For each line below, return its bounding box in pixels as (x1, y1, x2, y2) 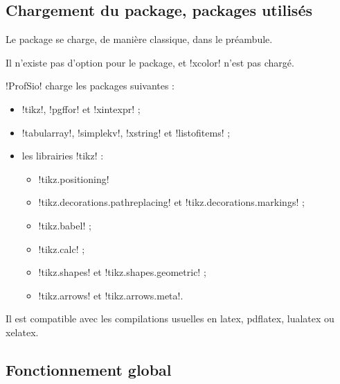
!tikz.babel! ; (38, 218, 91, 232)
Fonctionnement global (6, 358, 172, 380)
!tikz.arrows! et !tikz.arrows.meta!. (38, 288, 184, 302)
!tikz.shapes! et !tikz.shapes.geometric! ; (38, 265, 206, 279)
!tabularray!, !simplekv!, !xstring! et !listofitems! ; (21, 125, 231, 139)
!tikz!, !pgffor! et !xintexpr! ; (21, 101, 141, 116)
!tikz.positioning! (38, 171, 109, 186)
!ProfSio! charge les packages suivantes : (6, 78, 175, 93)
